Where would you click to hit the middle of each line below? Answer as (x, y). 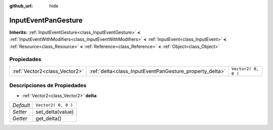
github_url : (21, 6)
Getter (20, 118)
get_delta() (49, 118)
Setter (20, 112)
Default (21, 105)
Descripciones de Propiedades (48, 86)
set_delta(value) (55, 112)
